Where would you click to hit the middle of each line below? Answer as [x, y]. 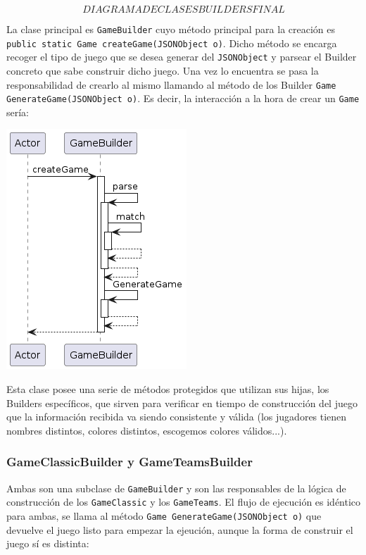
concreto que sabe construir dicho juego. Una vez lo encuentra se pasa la [163, 70]
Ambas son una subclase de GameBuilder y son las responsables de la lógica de [176, 488]
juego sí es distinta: [48, 543]
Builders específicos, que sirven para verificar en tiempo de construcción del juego [182, 403]
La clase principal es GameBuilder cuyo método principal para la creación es [171, 29]
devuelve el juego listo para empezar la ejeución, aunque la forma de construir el [180, 529]
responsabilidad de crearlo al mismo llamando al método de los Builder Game [171, 84]
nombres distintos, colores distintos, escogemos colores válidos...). [147, 430]
